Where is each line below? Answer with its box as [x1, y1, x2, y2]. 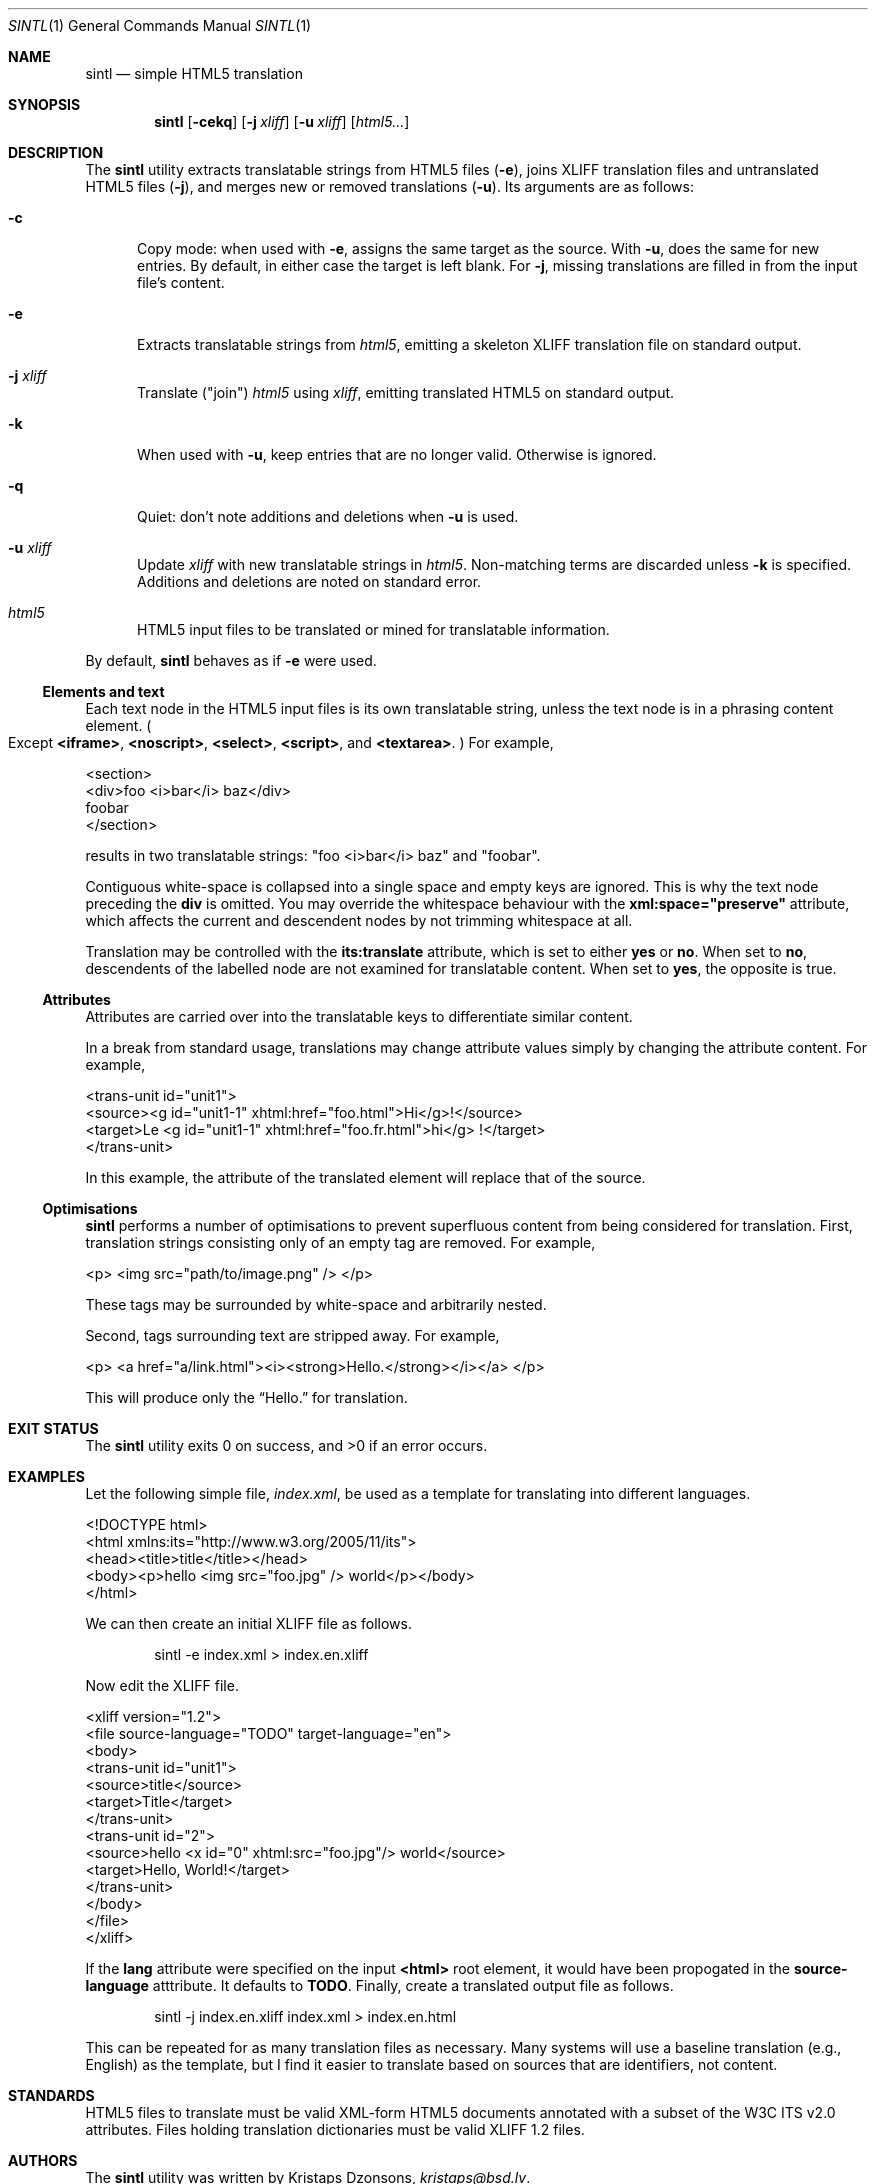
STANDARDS [8, 2087, 95, 2104]
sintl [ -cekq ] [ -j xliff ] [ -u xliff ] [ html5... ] [154, 113, 410, 130]
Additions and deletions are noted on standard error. [137, 573, 482, 590]
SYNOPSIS [8, 96, 81, 113]
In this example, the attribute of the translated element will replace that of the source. [85, 1169, 646, 1186]
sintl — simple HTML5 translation [85, 65, 303, 82]
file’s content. [137, 274, 225, 291]
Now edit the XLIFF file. [85, 1677, 239, 1694]
